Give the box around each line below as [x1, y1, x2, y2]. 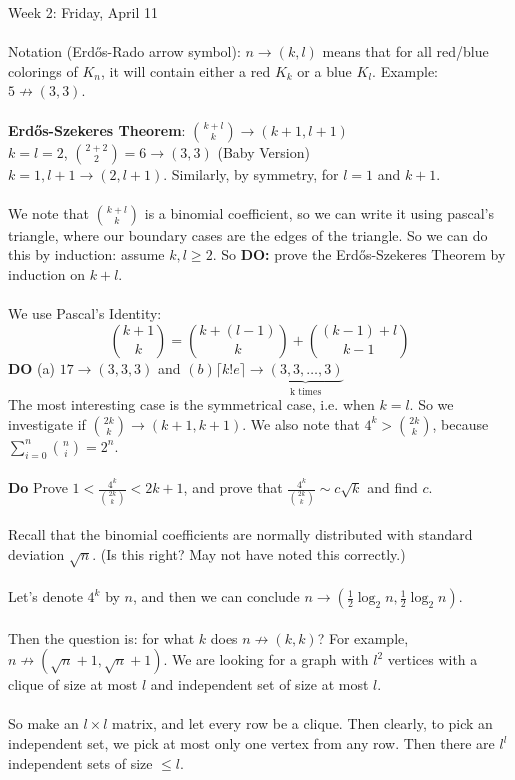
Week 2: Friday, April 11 [8, 2, 159, 22]
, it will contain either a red [100, 60, 271, 81]
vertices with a [387, 649, 478, 670]
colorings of [8, 60, 78, 81]
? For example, [317, 627, 409, 648]
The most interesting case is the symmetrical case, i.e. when [8, 394, 375, 415]
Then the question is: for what [8, 627, 195, 648]
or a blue [297, 60, 352, 81]
